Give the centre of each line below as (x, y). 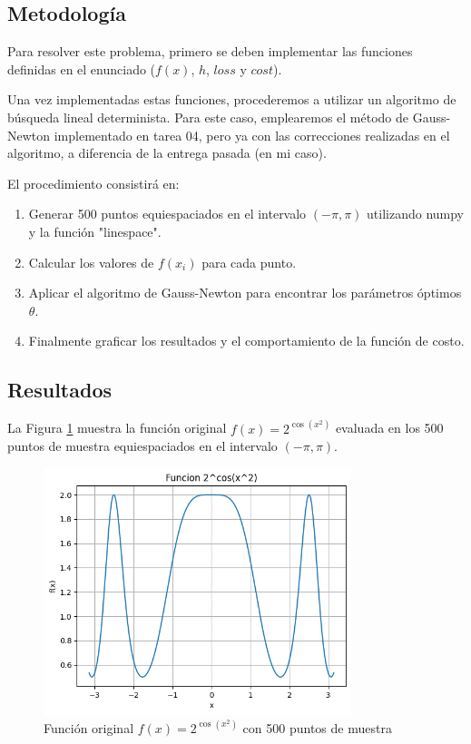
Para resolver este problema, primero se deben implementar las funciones (210, 51)
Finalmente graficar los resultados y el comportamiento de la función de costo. (246, 341)
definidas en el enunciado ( (82, 69)
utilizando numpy (416, 214)
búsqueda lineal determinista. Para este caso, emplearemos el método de (208, 117)
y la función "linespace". (95, 231)
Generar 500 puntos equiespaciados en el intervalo (167, 214)
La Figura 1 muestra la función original (117, 428)
